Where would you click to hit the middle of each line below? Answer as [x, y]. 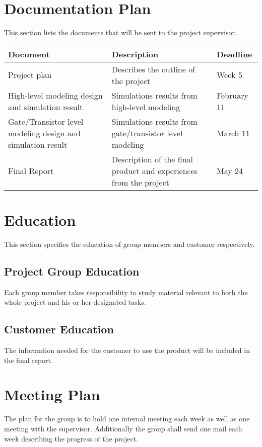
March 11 [233, 133]
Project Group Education [72, 271]
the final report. [28, 360]
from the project [141, 182]
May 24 [230, 170]
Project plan [30, 75]
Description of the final [152, 159]
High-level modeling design [55, 95]
